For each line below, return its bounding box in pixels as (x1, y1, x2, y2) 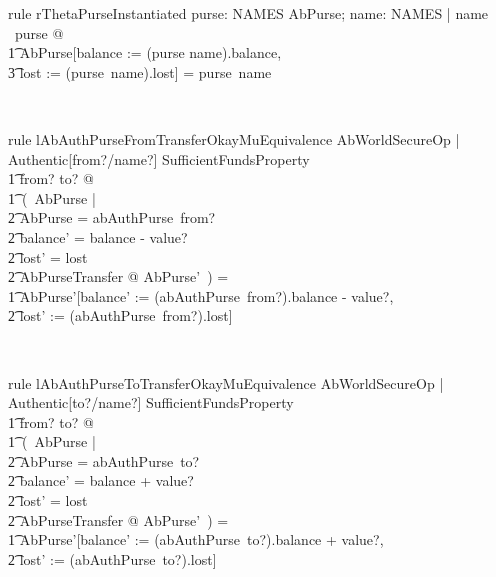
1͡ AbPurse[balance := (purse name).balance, (8, 42, 282, 63)
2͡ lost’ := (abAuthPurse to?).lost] (8, 548, 217, 569)
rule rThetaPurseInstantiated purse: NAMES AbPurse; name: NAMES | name (8, 3, 489, 23)
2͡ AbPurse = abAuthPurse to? (8, 450, 200, 471)
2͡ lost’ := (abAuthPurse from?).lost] (8, 305, 233, 326)
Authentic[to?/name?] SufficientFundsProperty (8, 392, 294, 413)
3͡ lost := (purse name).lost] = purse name (8, 61, 272, 82)
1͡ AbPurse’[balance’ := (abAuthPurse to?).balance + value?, (8, 529, 384, 550)
